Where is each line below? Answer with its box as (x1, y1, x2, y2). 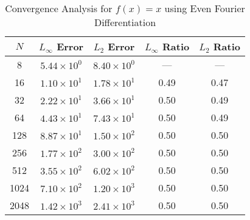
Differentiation (94, 15, 156, 29)
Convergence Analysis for (5, 1, 113, 15)
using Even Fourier (164, 1, 245, 15)
